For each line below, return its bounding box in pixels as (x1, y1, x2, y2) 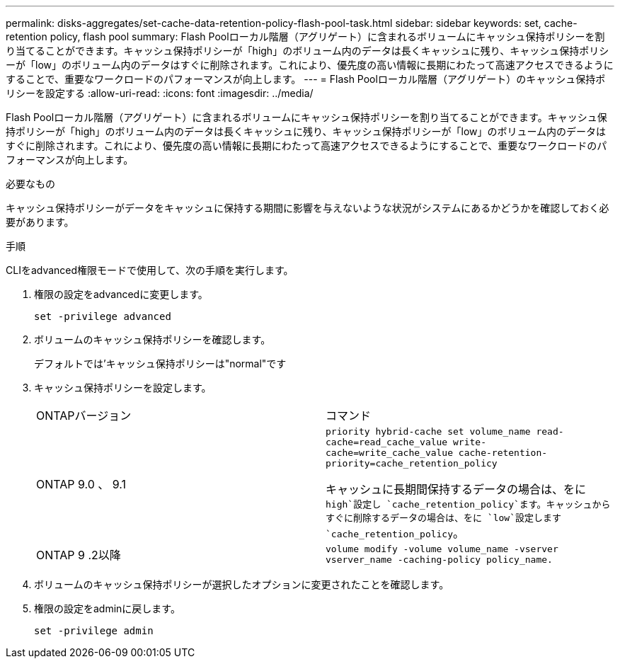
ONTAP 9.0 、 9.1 (36, 477, 127, 491)
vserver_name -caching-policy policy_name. (326, 554, 553, 565)
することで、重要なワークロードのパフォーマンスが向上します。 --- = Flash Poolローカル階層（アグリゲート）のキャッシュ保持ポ (6, 73, 606, 85)
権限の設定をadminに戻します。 (34, 602, 180, 614)
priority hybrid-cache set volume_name (326, 426, 531, 437)
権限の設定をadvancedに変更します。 (34, 288, 208, 300)
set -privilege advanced (34, 311, 171, 322)
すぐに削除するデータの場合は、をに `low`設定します (326, 513, 561, 523)
